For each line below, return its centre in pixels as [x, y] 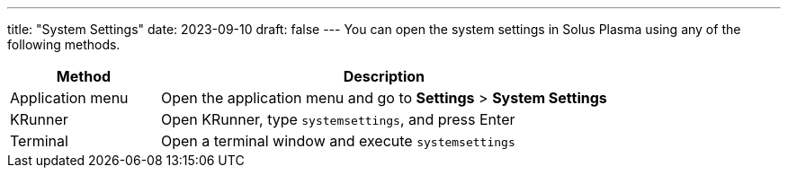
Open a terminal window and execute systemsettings [338, 141]
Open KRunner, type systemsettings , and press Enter [338, 119]
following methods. [64, 44]
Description [384, 76]
